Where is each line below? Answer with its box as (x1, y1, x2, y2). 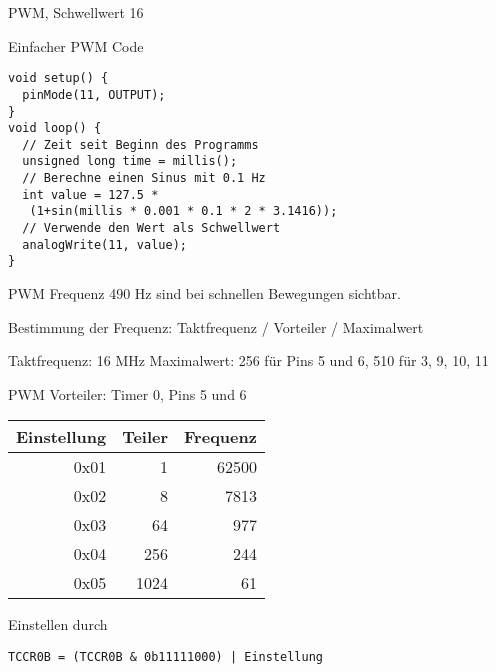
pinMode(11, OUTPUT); (22, 87, 166, 102)
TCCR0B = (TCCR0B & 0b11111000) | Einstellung (8, 650, 323, 665)
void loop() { (8, 121, 102, 136)
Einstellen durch (8, 614, 108, 635)
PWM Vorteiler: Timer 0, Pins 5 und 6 (8, 383, 247, 404)
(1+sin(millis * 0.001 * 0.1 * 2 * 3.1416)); (29, 204, 338, 219)
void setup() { (8, 71, 109, 86)
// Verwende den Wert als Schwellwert (22, 221, 281, 236)
